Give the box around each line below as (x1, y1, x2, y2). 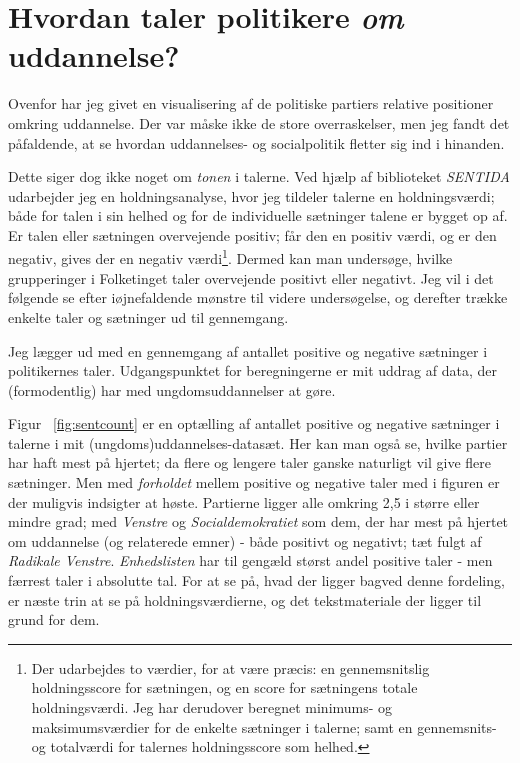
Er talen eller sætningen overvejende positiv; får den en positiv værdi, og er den (8, 224, 497, 245)
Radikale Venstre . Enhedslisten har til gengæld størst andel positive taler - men (8, 550, 493, 571)
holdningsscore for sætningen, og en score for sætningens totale (31, 677, 418, 698)
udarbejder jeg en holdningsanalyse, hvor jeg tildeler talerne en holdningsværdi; (8, 185, 495, 206)
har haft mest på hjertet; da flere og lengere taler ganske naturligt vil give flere (8, 452, 492, 473)
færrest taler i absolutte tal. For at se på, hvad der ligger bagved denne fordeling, (8, 570, 505, 591)
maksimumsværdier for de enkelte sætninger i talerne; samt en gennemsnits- (31, 716, 497, 737)
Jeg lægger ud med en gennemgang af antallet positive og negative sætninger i (8, 340, 488, 361)
